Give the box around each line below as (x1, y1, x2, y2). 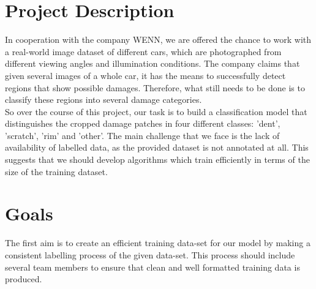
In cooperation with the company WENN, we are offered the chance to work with (5, 33, 312, 46)
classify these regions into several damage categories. (5, 93, 202, 106)
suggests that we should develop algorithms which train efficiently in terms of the (5, 153, 310, 166)
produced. (5, 272, 42, 285)
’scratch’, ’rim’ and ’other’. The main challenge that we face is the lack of (5, 129, 280, 141)
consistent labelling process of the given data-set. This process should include (5, 248, 295, 261)
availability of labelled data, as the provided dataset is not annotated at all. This (5, 141, 309, 154)
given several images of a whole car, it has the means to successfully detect (5, 69, 286, 81)
